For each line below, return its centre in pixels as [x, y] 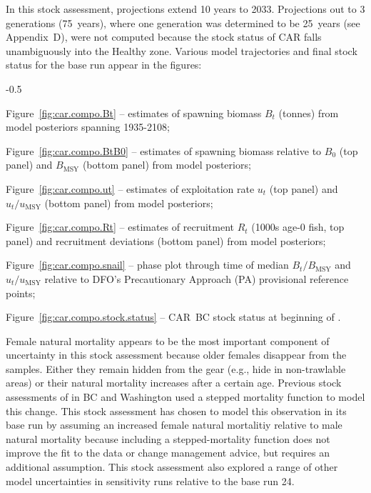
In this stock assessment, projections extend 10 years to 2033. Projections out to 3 [185, 9]
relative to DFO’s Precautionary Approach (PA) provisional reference [197, 278]
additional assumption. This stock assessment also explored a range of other [172, 467]
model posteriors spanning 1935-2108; [88, 127]
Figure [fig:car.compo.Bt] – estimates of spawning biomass [134, 113]
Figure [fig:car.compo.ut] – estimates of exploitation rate [130, 188]
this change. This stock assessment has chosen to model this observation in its [176, 410]
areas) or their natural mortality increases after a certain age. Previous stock [174, 383]
